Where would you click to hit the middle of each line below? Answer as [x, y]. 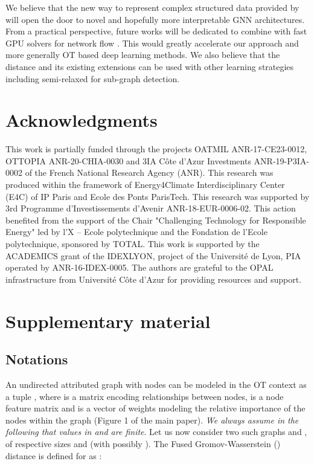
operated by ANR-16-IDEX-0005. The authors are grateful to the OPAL [139, 267]
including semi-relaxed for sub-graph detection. [93, 78]
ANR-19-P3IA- [281, 160]
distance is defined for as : [54, 455]
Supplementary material [108, 321]
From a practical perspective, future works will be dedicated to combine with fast [156, 31]
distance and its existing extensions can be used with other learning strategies [150, 66]
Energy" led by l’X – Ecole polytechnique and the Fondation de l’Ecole [136, 232]
